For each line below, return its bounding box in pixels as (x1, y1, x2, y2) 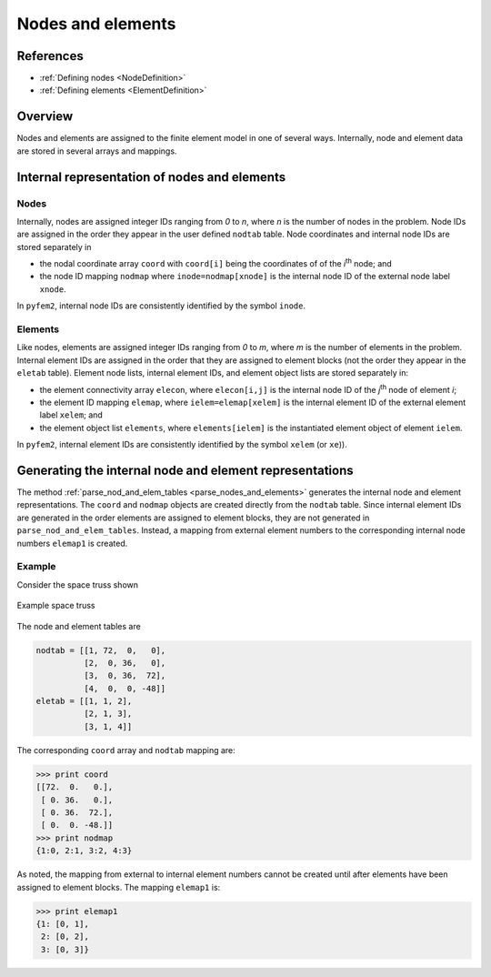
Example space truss (16, 600, 95, 611)
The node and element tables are (16, 620, 141, 631)
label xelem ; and (39, 409, 104, 420)
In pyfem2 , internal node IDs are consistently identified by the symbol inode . (16, 300, 306, 311)
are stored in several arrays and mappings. (16, 146, 177, 156)
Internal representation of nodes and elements (16, 169, 286, 185)
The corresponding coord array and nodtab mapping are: (16, 744, 235, 755)
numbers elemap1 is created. (16, 538, 128, 549)
